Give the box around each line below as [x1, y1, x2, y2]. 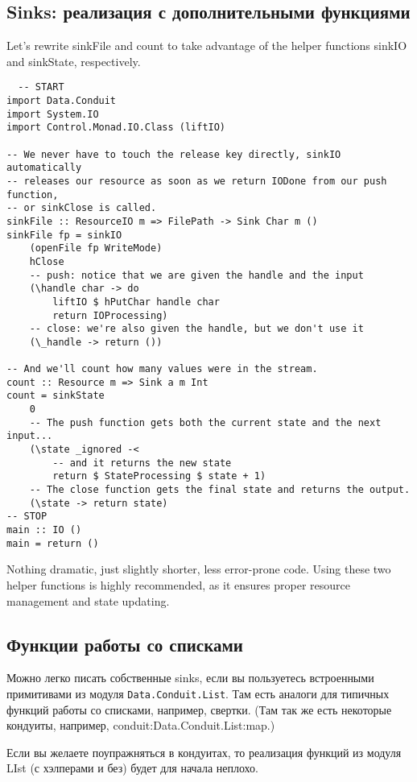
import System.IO [6, 108, 99, 120]
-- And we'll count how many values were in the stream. [6, 363, 318, 375]
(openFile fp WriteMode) [29, 242, 163, 254]
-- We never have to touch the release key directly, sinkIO [6, 148, 341, 160]
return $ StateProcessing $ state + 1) [52, 470, 266, 482]
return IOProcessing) [52, 309, 168, 321]
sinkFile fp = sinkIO [6, 229, 122, 241]
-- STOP [6, 511, 47, 523]
